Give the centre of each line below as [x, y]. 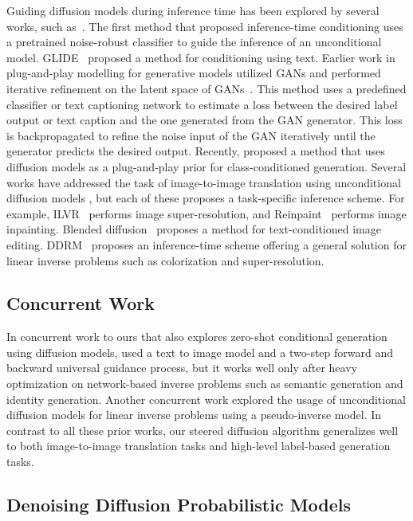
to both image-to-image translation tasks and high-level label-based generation [199, 446]
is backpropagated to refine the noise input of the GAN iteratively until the [191, 135]
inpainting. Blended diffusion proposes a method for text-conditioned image [194, 229]
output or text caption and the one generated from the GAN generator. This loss [205, 120]
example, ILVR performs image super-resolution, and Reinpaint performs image [206, 213]
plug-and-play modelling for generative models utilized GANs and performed [194, 73]
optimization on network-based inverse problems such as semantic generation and [205, 384]
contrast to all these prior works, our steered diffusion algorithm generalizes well [203, 430]
